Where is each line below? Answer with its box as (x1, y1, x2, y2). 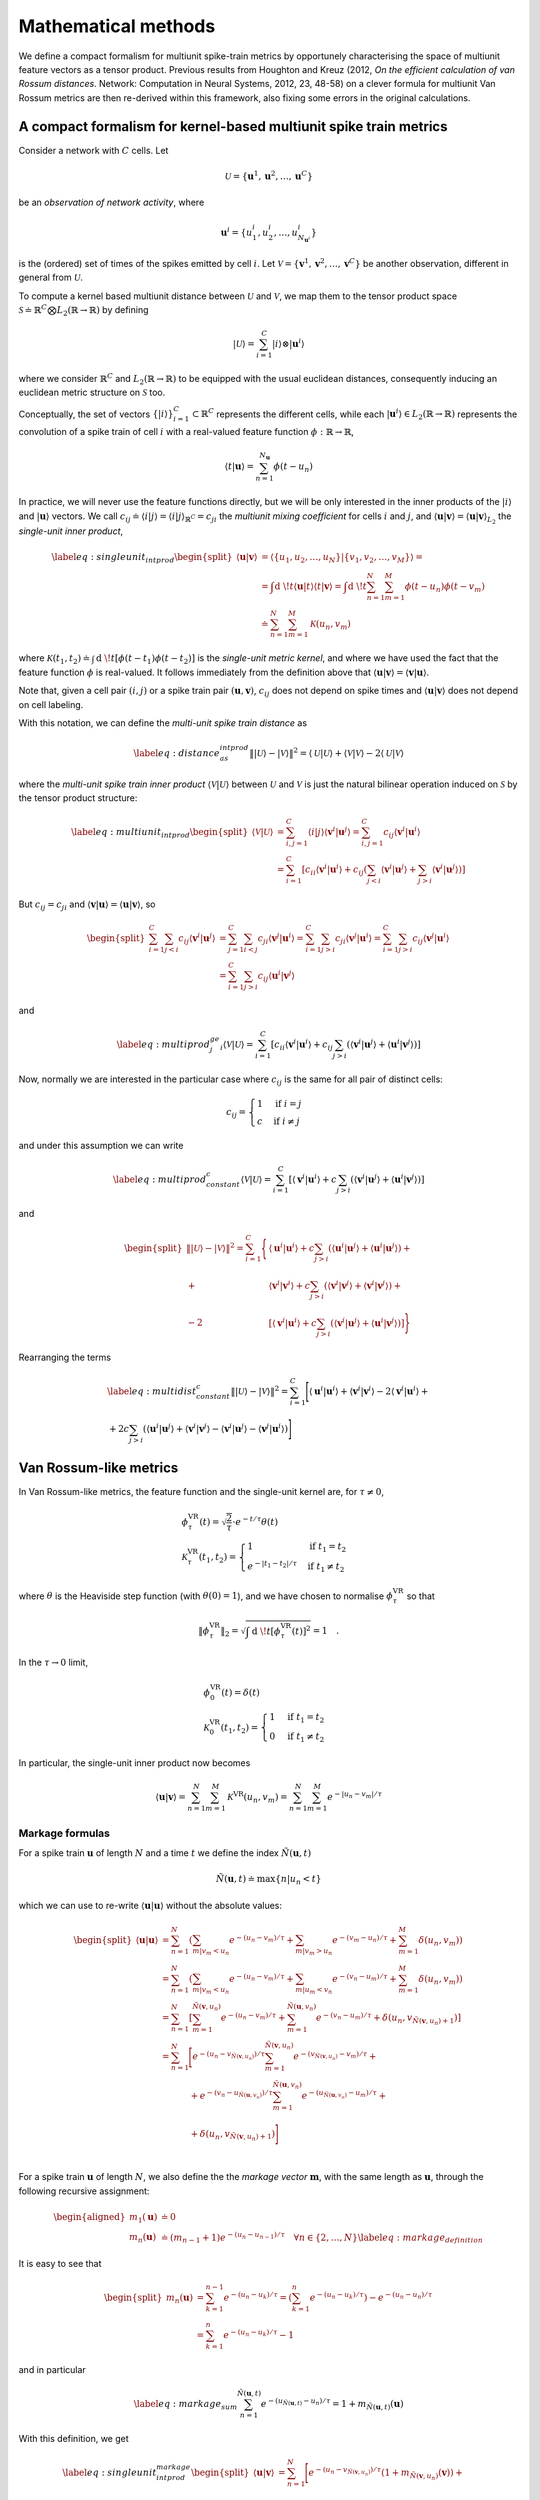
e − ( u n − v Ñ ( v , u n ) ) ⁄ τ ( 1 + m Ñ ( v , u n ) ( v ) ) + (308, 2465, 464, 2482)
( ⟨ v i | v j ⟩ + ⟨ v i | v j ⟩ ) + (323, 1278, 402, 1291)
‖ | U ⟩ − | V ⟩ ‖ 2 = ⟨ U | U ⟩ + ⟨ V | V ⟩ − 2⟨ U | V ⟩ (249, 746, 405, 759)
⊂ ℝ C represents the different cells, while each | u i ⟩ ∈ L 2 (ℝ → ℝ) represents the (191, 406, 518, 422)
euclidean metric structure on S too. (18, 386, 166, 399)
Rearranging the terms (18, 1351, 112, 1364)
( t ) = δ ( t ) (221, 1686, 260, 1698)
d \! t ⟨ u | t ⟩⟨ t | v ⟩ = (274, 580, 342, 592)
